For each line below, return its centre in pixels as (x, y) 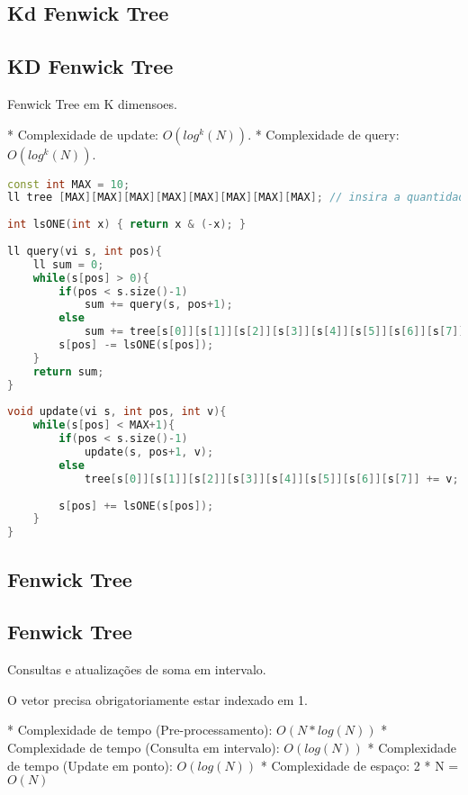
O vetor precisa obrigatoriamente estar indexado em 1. (157, 699)
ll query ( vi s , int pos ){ (85, 251)
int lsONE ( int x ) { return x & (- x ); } (127, 225)
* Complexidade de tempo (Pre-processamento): (140, 730)
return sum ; (68, 371)
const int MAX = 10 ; (69, 184)
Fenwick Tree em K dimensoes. (92, 103)
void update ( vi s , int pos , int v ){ (117, 412)
